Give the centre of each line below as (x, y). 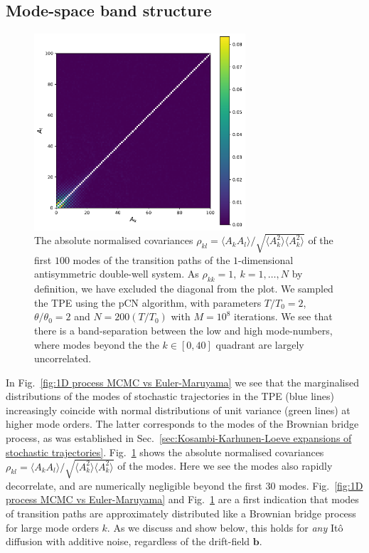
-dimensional (266, 259)
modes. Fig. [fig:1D (321, 485)
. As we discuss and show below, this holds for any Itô (225, 527)
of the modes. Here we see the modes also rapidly (225, 466)
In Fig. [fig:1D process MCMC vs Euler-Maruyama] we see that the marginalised (182, 382)
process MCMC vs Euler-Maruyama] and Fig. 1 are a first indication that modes (182, 499)
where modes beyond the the (97, 344)
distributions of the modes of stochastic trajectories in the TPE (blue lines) (170, 396)
